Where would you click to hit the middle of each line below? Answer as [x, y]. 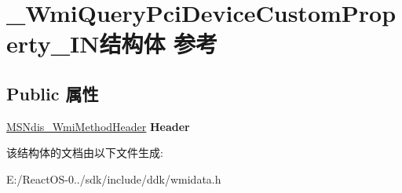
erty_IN [53, 44]
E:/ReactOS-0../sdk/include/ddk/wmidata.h [114, 178]
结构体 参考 [159, 44]
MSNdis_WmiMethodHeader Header [98, 126]
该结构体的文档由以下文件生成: [85, 153]
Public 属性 [53, 93]
